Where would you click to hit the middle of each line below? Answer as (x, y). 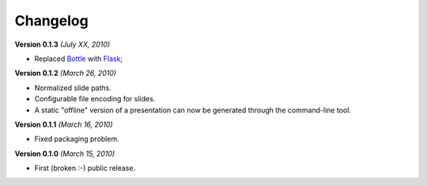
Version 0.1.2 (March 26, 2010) (66, 73)
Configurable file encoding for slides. (95, 99)
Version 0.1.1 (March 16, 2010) (64, 124)
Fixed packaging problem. (77, 139)
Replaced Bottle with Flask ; (79, 59)
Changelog (51, 21)
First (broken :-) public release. (85, 168)
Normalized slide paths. (73, 88)
